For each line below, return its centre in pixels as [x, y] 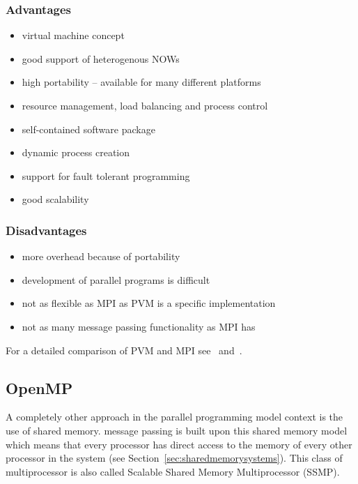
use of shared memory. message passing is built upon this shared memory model [177, 430]
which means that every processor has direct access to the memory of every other [179, 444]
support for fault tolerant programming [106, 175]
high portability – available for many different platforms [141, 82]
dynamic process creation [76, 152]
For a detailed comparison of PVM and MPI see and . [124, 350]
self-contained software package [88, 129]
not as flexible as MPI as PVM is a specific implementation [149, 303]
